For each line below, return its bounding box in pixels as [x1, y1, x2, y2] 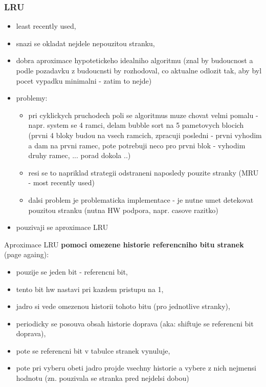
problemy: [16, 92, 48, 103]
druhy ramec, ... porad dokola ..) [28, 150, 131, 161]
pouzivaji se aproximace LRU [16, 222, 108, 233]
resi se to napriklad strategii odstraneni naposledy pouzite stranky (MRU [28, 167, 259, 178]
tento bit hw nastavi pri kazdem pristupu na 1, [16, 283, 164, 294]
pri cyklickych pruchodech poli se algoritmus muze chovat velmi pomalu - [28, 109, 258, 120]
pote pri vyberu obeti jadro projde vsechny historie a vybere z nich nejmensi [16, 362, 256, 373]
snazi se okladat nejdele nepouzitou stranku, [16, 37, 155, 48]
